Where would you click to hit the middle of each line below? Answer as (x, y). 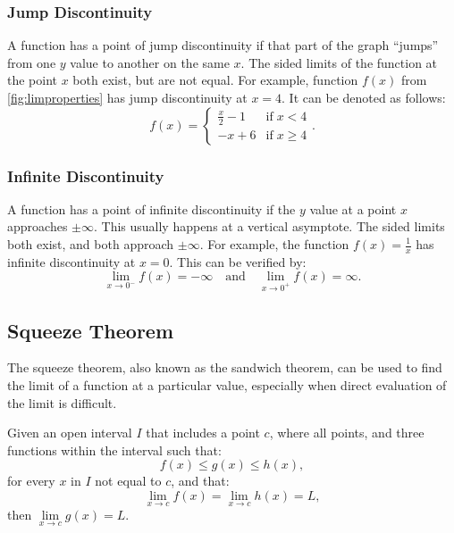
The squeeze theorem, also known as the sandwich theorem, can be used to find (225, 367)
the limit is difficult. (62, 402)
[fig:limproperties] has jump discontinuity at (127, 97)
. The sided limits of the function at (339, 62)
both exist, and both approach (91, 244)
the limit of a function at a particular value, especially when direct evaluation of (227, 385)
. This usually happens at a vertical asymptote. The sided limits (269, 226)
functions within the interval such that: (114, 450)
